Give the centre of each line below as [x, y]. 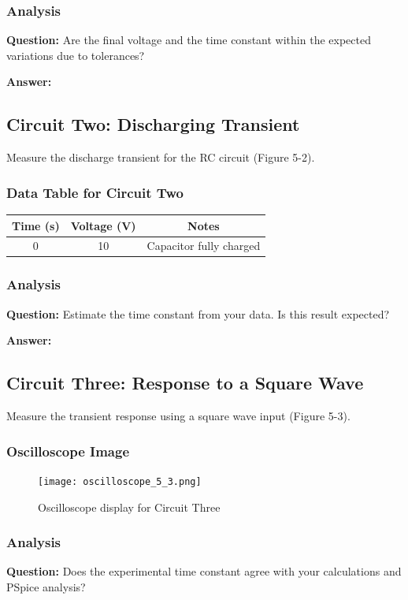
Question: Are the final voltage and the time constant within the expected [189, 40]
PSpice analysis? [46, 586]
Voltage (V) [103, 225]
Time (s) [36, 225]
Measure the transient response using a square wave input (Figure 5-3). [178, 416]
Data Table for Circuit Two [95, 192]
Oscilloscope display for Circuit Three [129, 507]
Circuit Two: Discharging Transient [153, 124]
